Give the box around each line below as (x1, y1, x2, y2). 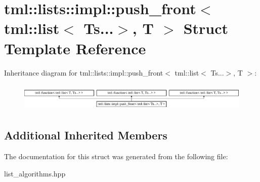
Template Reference (4, 38, 146, 58)
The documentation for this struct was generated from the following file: (4, 151, 228, 161)
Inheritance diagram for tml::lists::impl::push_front (4, 67, 163, 78)
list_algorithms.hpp (4, 168, 66, 178)
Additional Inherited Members (4, 127, 167, 143)
